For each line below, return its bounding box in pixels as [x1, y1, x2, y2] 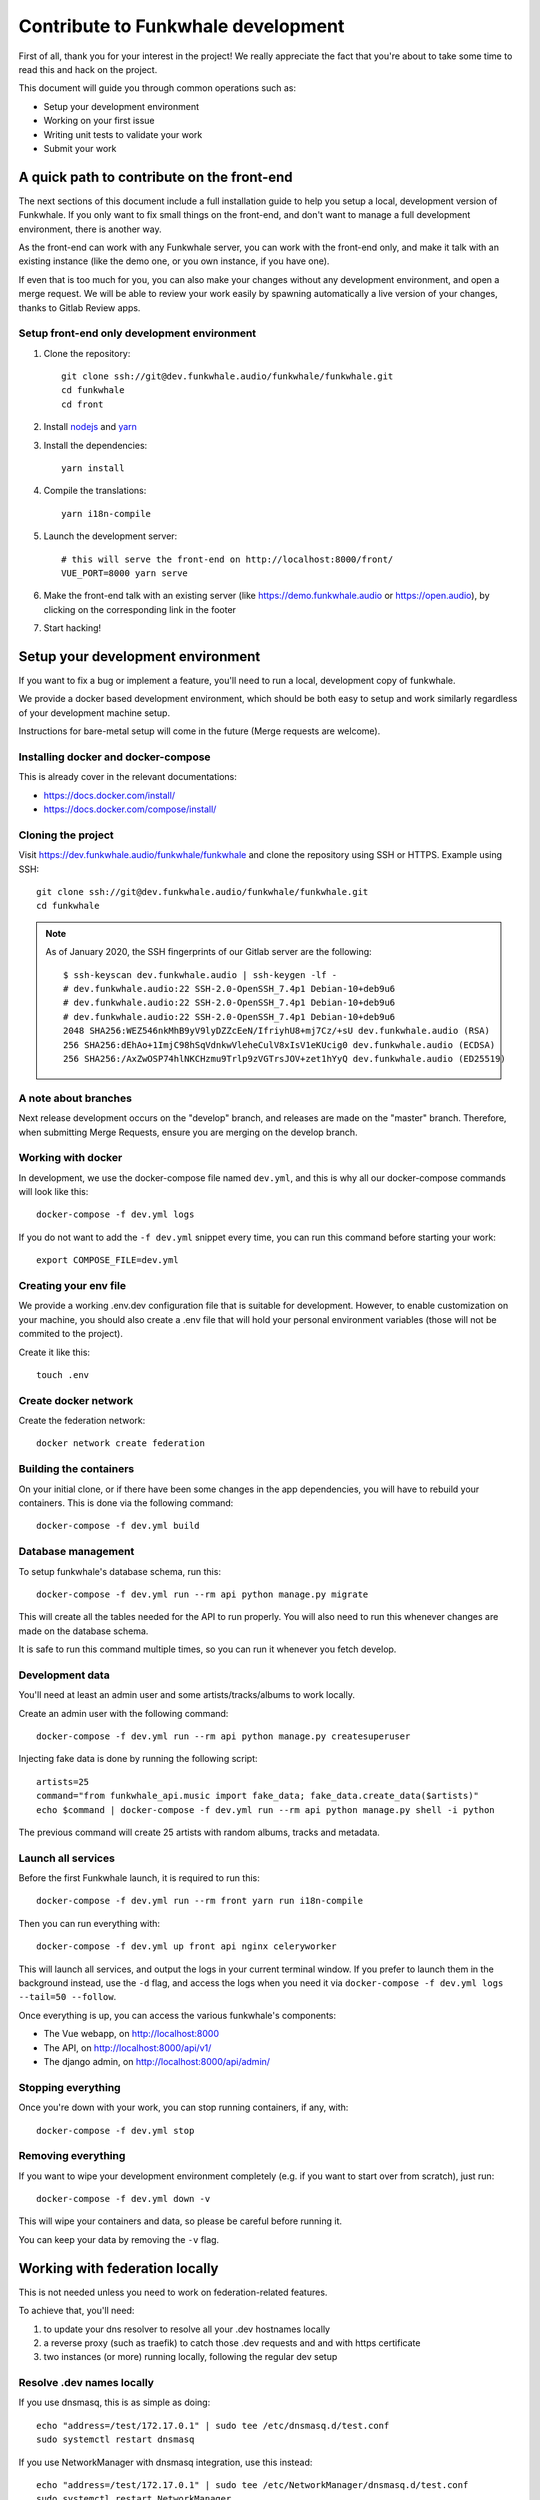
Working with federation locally [18, 2260, 219, 2277]
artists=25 [36, 1776, 90, 1787]
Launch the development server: [43, 530, 178, 542]
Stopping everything [18, 2080, 121, 2094]
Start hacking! [43, 622, 102, 634]
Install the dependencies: [43, 439, 148, 451]
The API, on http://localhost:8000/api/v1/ [43, 2041, 212, 2054]
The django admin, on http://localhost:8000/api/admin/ [43, 2055, 270, 2067]
